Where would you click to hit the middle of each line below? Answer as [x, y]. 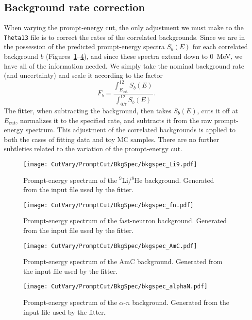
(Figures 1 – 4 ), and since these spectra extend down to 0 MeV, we [144, 56]
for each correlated [220, 46]
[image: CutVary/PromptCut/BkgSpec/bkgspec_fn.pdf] [109, 205]
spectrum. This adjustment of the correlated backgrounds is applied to [130, 130]
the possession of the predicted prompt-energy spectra [84, 46]
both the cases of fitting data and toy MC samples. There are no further [112, 139]
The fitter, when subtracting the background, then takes [88, 110]
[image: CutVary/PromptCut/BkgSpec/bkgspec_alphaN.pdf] [116, 287]
